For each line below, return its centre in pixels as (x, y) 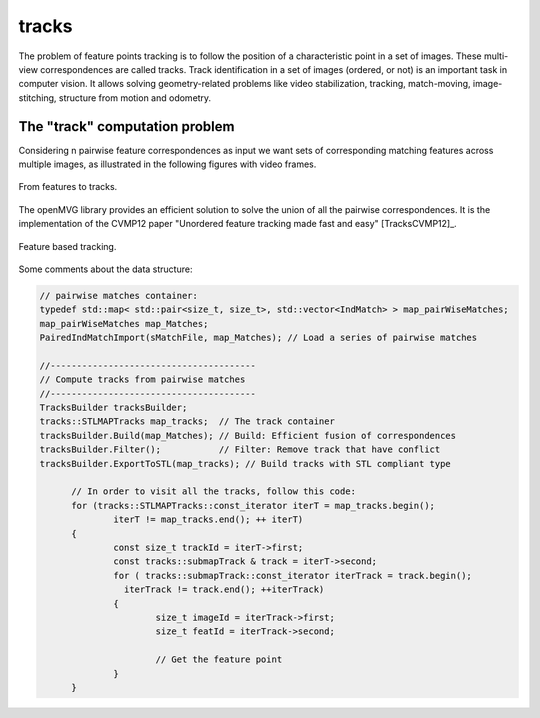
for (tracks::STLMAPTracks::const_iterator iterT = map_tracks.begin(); (253, 505)
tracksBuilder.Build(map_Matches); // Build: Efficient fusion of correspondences (248, 435)
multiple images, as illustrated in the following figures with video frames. (167, 164)
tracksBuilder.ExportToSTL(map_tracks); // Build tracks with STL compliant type (245, 463)
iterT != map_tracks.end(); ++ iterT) (208, 519)
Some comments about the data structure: (105, 269)
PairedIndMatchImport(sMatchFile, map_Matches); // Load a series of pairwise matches (258, 338)
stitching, (37, 97)
